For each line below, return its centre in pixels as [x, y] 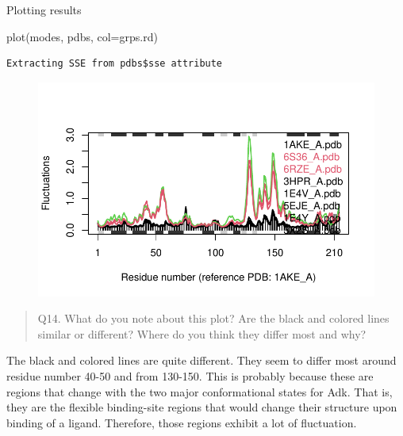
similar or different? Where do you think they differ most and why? [202, 333]
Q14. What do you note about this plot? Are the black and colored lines [213, 318]
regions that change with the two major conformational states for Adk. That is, [200, 391]
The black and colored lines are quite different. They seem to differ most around [201, 360]
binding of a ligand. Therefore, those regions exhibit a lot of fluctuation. [182, 422]
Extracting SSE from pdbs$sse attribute [115, 64]
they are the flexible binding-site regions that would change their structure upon [202, 407]
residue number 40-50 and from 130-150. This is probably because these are [190, 375]
